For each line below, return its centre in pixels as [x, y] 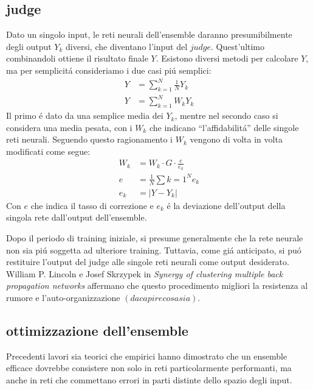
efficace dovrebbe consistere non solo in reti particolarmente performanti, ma [149, 368]
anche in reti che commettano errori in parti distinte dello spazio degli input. [149, 379]
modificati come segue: [48, 151]
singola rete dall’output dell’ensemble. [77, 217]
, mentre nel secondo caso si [226, 115]
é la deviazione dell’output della [226, 205]
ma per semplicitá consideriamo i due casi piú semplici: [109, 70]
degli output [29, 46]
